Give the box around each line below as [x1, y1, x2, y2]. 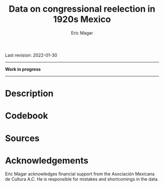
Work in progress [5, 66, 41, 72]
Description [5, 88, 54, 99]
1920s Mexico [53, 14, 111, 25]
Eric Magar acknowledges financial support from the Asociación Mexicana [5, 171, 155, 177]
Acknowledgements [5, 155, 89, 166]
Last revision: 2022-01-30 [5, 52, 58, 58]
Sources [5, 133, 40, 144]
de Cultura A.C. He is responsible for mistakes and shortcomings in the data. [5, 176, 159, 182]
